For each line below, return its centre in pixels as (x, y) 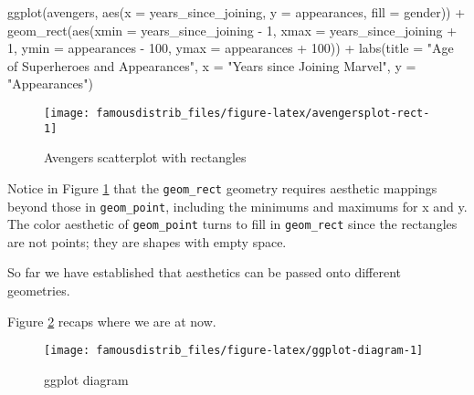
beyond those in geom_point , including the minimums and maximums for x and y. (237, 206)
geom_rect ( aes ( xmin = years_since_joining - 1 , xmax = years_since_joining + (232, 30)
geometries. (39, 291)
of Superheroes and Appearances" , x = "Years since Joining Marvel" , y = (212, 65)
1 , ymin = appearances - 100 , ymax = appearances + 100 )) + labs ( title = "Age (231, 48)
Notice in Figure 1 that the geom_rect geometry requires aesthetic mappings (222, 187)
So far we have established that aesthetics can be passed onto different (204, 272)
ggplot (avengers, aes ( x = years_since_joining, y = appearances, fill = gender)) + (237, 12)
